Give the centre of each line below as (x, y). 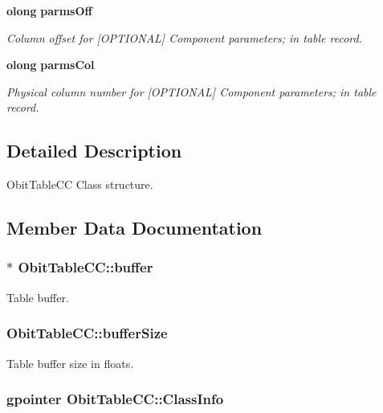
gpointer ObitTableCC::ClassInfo (115, 399)
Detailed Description (94, 151)
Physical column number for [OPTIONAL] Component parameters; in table (191, 91)
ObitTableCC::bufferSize (87, 333)
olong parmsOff (49, 10)
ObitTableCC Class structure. (80, 184)
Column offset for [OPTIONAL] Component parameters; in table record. (184, 37)
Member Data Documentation (134, 228)
